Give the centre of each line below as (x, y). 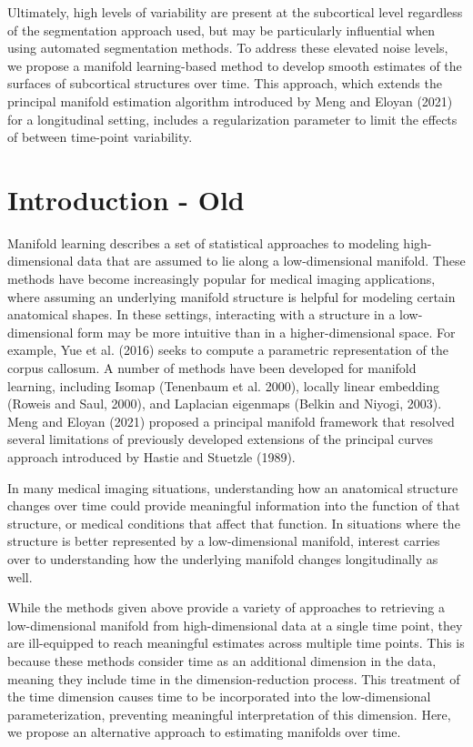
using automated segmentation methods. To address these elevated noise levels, (228, 48)
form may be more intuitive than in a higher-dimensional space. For (267, 332)
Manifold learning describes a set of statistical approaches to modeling (203, 242)
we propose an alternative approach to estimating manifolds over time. (204, 732)
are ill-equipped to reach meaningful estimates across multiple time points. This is (236, 643)
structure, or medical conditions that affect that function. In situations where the (234, 523)
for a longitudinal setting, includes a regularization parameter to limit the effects (232, 119)
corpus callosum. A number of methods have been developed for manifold (212, 368)
